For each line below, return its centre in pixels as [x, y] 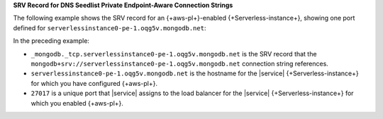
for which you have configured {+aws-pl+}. [94, 83]
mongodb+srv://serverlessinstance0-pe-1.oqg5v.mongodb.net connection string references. [180, 63]
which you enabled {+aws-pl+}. [77, 103]
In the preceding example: [51, 41]
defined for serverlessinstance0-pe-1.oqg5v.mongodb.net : [110, 27]
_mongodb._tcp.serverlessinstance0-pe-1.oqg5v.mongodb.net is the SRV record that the [174, 54]
